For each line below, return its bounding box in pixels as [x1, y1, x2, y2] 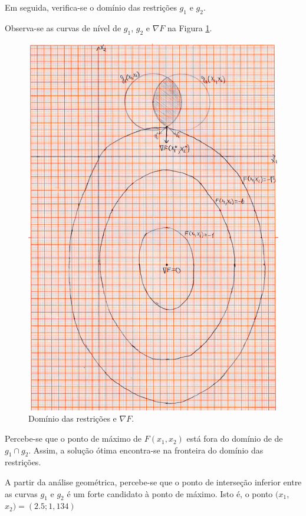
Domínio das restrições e [28, 412, 117, 425]
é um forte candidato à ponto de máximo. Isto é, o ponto [67, 487, 273, 499]
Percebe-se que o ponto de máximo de [5, 432, 142, 445]
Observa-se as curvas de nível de [5, 21, 121, 34]
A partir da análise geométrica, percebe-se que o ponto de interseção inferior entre [5, 476, 302, 488]
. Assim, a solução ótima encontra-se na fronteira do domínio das [28, 443, 264, 456]
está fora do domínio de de [186, 432, 283, 445]
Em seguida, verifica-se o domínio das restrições [5, 1, 177, 13]
